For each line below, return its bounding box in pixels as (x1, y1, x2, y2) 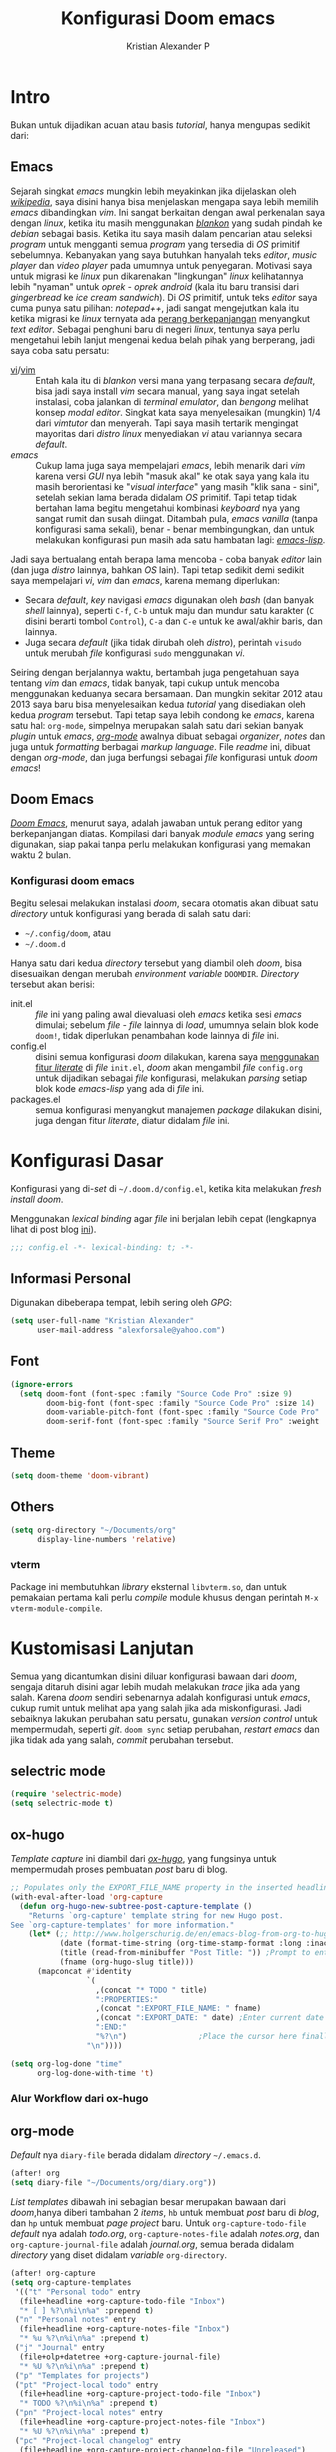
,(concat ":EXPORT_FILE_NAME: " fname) (95, 2003, 262, 2014)
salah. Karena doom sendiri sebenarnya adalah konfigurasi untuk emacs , (10, 1691, 311, 1703)
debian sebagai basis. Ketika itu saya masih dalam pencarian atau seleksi (10, 227, 313, 239)
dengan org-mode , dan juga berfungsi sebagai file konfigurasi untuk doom (10, 751, 318, 763)
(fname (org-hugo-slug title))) (59, 1957, 195, 1967)
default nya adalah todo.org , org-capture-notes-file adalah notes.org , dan (10, 2228, 320, 2240)
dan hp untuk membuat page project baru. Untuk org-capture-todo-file (10, 2217, 307, 2229)
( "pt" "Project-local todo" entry (14, 2380, 159, 2390)
